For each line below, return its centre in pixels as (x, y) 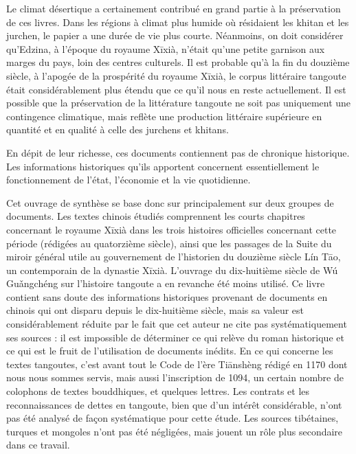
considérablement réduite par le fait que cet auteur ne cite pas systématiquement (177, 324)
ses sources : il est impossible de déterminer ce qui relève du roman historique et (175, 337)
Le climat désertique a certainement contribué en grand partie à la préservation (174, 8)
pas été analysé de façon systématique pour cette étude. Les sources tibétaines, (173, 418)
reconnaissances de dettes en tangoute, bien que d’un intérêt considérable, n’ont (174, 404)
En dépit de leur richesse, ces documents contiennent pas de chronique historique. (178, 152)
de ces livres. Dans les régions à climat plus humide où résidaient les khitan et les (178, 22)
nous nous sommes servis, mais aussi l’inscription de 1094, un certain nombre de (175, 377)
